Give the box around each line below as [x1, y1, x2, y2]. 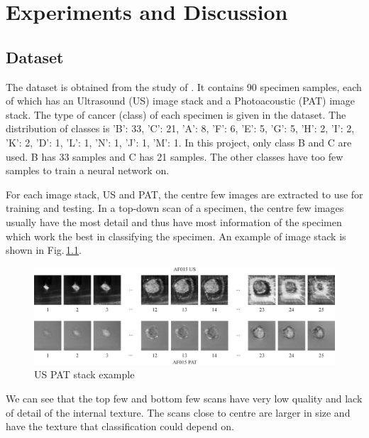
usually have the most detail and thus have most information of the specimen [6, 214, 342, 229]
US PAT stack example [34, 367, 135, 382]
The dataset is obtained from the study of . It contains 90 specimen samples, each [6, 79, 362, 94]
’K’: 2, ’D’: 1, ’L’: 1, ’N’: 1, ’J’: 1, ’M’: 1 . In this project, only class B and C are [6, 134, 352, 149]
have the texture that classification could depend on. [6, 419, 234, 434]
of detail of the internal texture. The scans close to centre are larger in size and [6, 405, 351, 420]
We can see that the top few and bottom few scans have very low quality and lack [6, 390, 363, 405]
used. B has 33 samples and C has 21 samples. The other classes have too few [6, 149, 343, 164]
